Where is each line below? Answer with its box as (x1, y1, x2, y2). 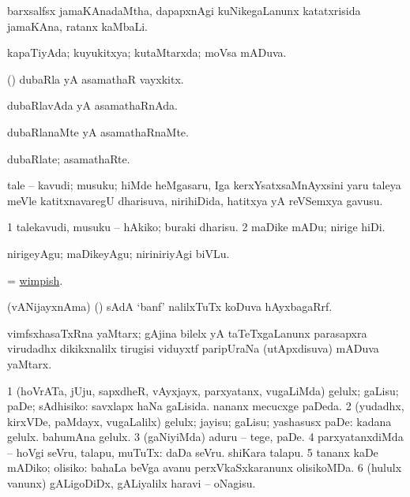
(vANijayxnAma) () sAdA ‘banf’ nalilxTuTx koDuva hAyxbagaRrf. (7, 298, 333, 315)
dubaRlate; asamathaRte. (7, 150, 130, 166)
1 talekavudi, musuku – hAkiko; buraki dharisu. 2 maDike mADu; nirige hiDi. (7, 219, 386, 235)
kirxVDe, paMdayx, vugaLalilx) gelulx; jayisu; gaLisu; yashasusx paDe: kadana (7, 413, 392, 429)
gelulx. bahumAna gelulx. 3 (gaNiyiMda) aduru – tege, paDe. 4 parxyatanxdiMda (7, 428, 404, 445)
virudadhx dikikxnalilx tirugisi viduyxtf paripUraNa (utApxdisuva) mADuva (7, 340, 379, 357)
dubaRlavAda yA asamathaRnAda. (7, 97, 178, 114)
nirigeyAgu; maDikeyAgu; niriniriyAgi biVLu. (7, 245, 230, 261)
